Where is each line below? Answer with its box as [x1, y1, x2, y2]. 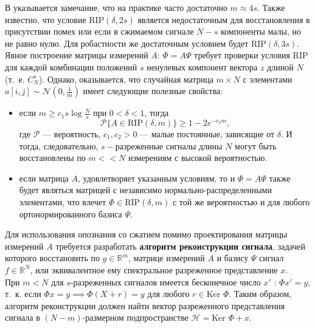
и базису [216, 251, 249, 264]
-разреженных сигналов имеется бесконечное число [70, 275, 261, 288]
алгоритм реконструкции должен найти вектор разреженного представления [5, 299, 285, 312]
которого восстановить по [5, 251, 100, 264]
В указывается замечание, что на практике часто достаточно [5, 1, 227, 13]
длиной [267, 60, 294, 73]
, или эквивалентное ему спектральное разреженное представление [30, 263, 278, 276]
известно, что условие [5, 13, 86, 26]
